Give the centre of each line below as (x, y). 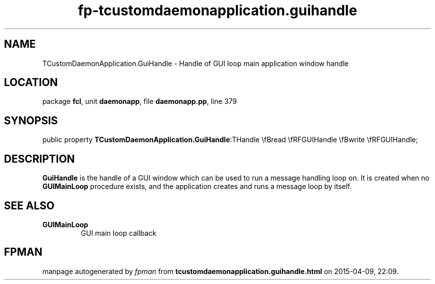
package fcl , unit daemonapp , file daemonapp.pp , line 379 (140, 101)
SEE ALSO (29, 205)
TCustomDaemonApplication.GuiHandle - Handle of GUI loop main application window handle (195, 63)
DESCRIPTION (39, 159)
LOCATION (31, 83)
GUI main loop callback (118, 233)
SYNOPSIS (31, 120)
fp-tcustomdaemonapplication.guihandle (217, 10)
